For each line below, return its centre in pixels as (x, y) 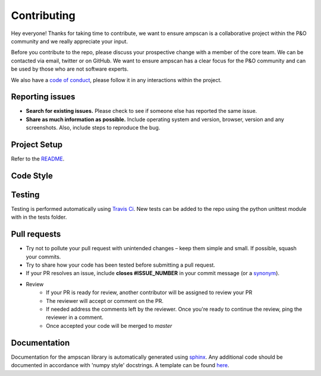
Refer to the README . (38, 159)
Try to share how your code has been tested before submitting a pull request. (120, 265)
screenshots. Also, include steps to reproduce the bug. (93, 128)
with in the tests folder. (39, 217)
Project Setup (37, 145)
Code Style (32, 176)
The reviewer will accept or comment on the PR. (105, 301)
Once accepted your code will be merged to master (109, 326)
